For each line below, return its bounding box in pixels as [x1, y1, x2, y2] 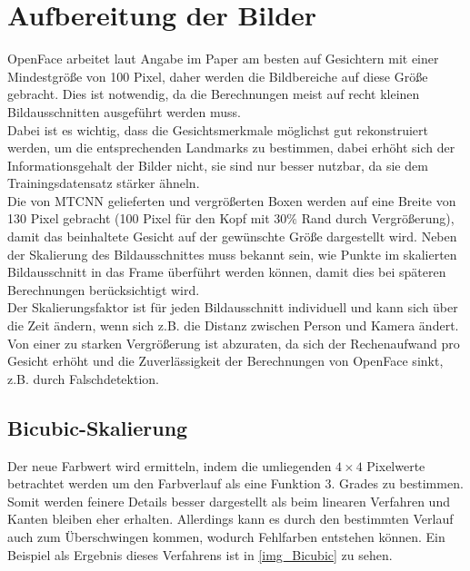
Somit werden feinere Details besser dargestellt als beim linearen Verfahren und [7, 491, 450, 510]
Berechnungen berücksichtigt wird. [7, 280, 200, 299]
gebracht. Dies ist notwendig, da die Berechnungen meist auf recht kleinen [7, 84, 420, 103]
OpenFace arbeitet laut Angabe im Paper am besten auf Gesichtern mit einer [7, 49, 439, 68]
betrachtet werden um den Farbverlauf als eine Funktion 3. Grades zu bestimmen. [7, 474, 464, 493]
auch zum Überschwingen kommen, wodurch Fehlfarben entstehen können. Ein [7, 527, 445, 546]
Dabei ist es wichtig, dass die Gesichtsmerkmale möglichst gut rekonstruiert [7, 120, 429, 139]
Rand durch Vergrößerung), [301, 209, 455, 228]
